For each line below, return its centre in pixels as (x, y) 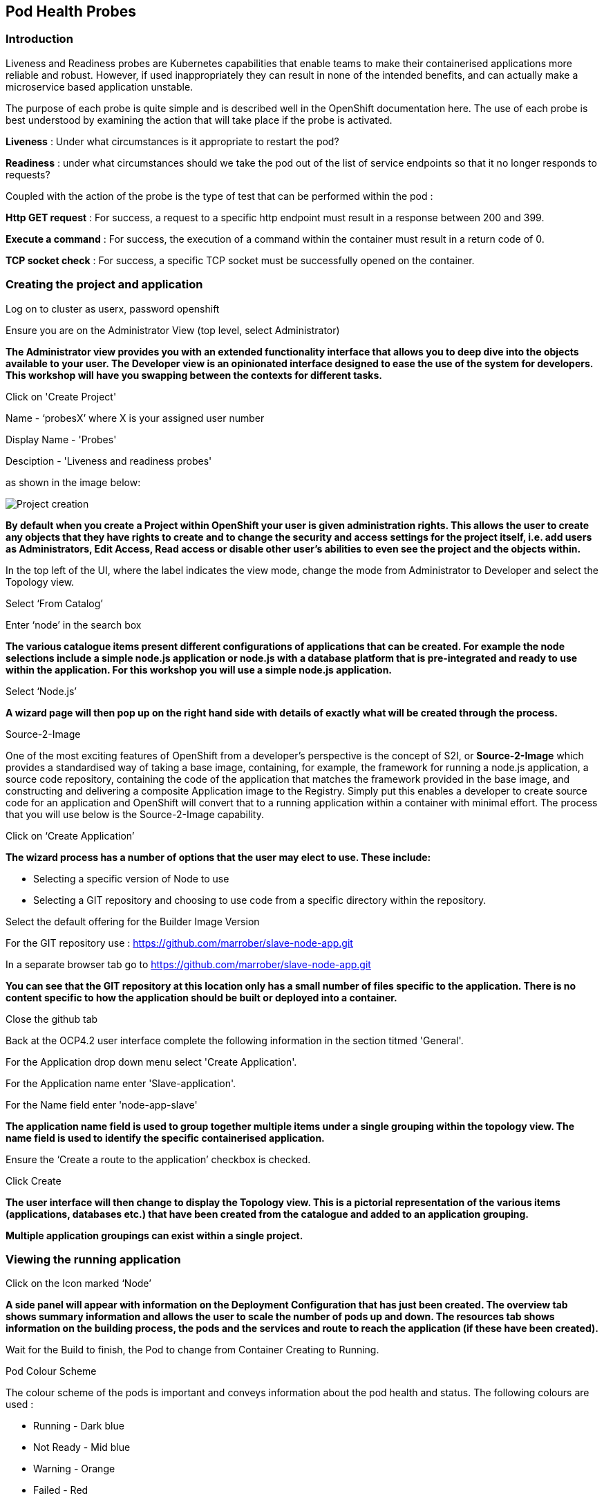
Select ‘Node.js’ (41, 691)
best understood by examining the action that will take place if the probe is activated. (199, 120)
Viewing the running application (93, 1259)
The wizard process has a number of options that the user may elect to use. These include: (218, 857)
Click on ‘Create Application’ (70, 835)
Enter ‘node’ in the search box (74, 624)
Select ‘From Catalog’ (54, 603)
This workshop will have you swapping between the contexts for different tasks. (194, 375)
